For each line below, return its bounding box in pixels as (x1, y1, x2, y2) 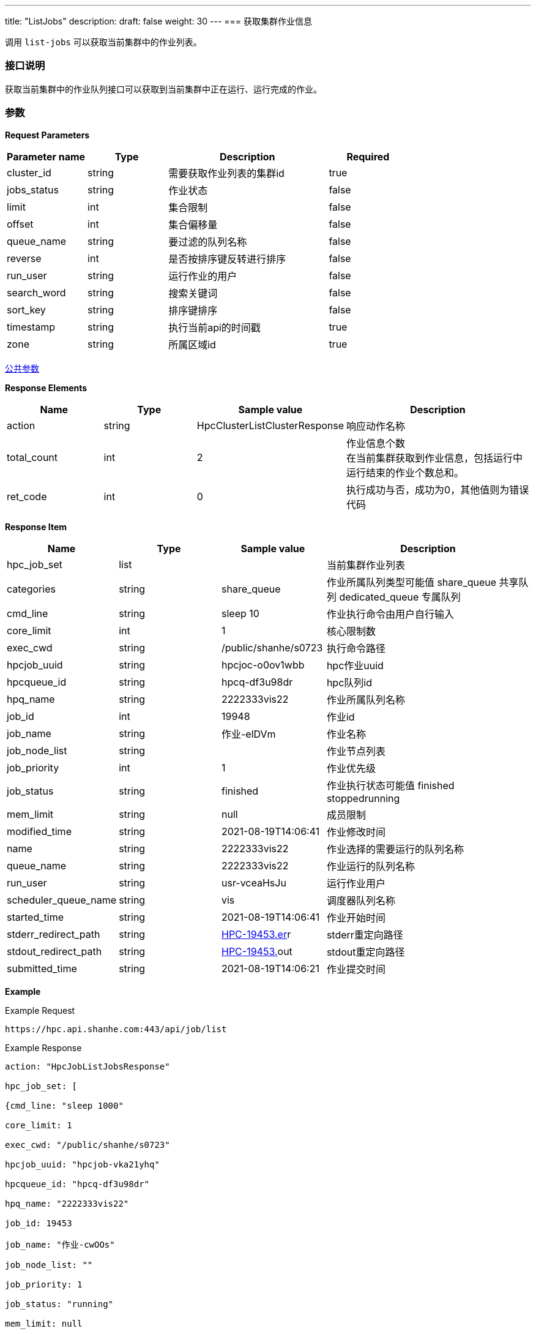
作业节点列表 (326, 744, 385, 757)
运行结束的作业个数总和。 (346, 466, 464, 479)
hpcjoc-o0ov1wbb (221, 658, 305, 671)
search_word (7, 286, 66, 299)
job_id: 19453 (5, 1218, 72, 1228)
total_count (7, 451, 58, 463)
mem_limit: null (5, 1318, 83, 1328)
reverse (7, 252, 42, 264)
